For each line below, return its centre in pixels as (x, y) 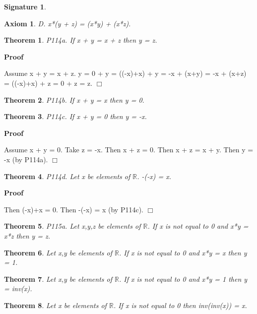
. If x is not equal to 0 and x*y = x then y (183, 252)
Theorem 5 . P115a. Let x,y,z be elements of (72, 226)
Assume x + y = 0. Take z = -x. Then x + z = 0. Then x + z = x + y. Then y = (129, 150)
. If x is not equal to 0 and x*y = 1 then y (183, 279)
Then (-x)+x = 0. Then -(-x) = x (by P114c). (74, 209)
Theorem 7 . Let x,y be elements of (58, 279)
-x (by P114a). (26, 159)
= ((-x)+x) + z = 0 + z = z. (48, 83)
